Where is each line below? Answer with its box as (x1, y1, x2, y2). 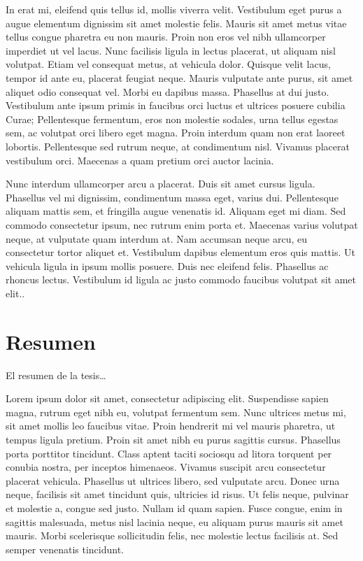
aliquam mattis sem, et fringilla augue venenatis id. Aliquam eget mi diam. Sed (6, 204, 346, 218)
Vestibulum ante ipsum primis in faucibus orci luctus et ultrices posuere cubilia (6, 98, 346, 113)
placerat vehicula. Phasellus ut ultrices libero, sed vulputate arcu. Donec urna (6, 473, 340, 488)
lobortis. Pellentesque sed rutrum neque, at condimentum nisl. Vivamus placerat (6, 139, 350, 153)
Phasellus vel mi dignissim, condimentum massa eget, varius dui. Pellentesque (6, 190, 339, 204)
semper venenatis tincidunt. (6, 541, 124, 556)
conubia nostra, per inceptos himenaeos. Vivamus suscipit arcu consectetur (6, 460, 326, 474)
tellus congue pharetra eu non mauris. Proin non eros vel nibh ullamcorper (6, 29, 326, 44)
